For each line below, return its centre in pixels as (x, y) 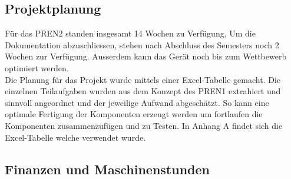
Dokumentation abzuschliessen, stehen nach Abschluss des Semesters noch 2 (142, 44)
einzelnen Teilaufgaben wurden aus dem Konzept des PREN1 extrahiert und (143, 91)
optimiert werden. (37, 67)
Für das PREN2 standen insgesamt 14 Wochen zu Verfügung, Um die (130, 33)
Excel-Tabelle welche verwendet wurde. (75, 137)
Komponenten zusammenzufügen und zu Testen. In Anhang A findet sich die (144, 125)
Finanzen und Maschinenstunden (107, 169)
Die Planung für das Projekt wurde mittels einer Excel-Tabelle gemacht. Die (143, 79)
